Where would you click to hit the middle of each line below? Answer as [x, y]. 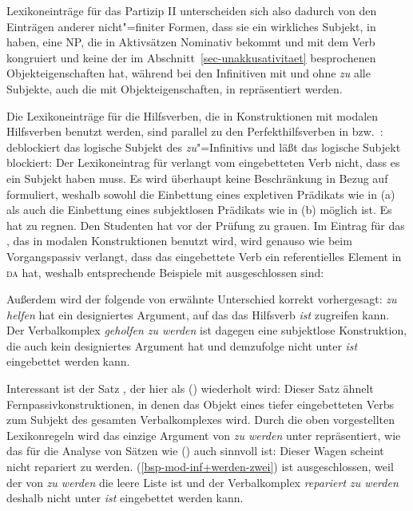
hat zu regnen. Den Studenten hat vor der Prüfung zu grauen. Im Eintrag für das [206, 225]
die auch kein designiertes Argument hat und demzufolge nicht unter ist [182, 345]
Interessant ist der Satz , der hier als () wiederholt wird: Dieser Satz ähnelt [190, 388]
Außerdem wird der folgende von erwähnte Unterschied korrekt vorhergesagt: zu [202, 299]
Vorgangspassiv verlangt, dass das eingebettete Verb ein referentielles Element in [204, 256]
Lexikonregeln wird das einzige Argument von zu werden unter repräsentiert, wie [204, 435]
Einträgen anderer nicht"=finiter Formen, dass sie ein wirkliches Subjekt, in [191, 26]
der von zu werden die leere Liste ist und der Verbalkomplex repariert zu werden [203, 482]
